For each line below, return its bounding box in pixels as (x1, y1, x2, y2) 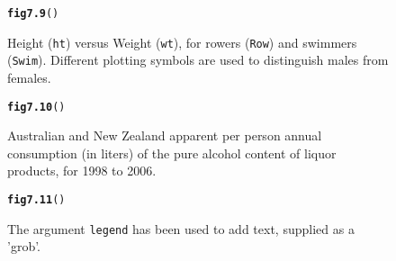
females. (7, 67, 51, 86)
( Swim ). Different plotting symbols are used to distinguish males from (7, 50, 389, 69)
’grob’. (7, 237, 41, 256)
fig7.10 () (7, 100, 66, 113)
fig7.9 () (7, 7, 59, 20)
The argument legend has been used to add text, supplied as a (7, 219, 355, 238)
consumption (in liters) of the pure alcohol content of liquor (7, 143, 337, 162)
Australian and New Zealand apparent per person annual (7, 126, 322, 145)
